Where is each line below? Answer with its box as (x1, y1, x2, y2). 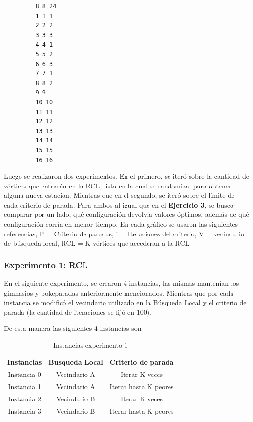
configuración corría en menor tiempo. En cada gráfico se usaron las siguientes (4, 219, 238, 229)
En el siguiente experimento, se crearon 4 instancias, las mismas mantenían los (4, 278, 239, 288)
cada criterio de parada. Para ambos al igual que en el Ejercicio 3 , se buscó (4, 199, 233, 210)
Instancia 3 (8, 406, 41, 416)
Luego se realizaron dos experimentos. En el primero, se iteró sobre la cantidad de (4, 171, 249, 181)
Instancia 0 (8, 369, 41, 379)
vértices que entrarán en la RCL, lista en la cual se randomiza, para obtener (4, 180, 232, 190)
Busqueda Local (48, 356, 103, 367)
